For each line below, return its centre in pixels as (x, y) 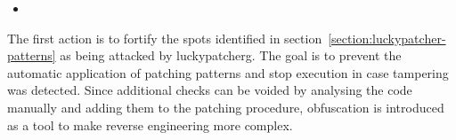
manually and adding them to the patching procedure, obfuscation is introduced (226, 107)
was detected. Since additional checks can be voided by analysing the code (210, 90)
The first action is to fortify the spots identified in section (165, 38)
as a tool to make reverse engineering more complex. (150, 124)
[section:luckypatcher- (387, 38)
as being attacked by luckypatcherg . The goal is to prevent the (231, 55)
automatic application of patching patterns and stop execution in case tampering (228, 72)
